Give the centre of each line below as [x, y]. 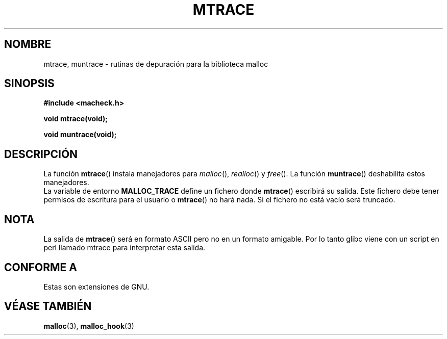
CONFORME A [41, 267]
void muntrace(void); [80, 135]
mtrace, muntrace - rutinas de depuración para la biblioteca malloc [156, 64]
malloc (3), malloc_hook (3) [89, 326]
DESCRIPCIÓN [41, 154]
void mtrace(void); [76, 119]
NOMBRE [28, 44]
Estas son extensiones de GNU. [96, 286]
